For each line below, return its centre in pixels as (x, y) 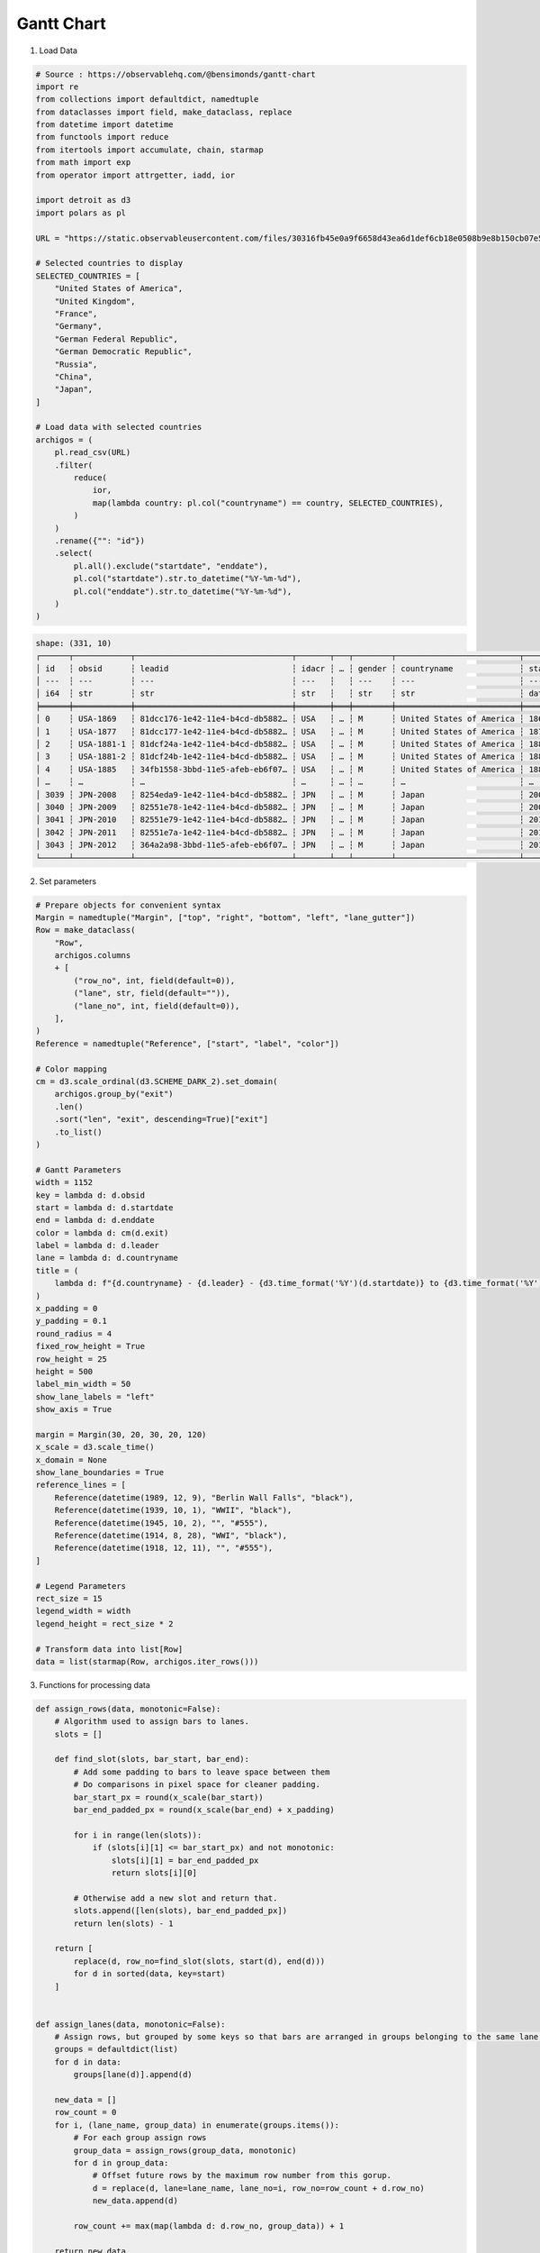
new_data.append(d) (135, 2201)
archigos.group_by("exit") (114, 1094)
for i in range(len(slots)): (138, 1835)
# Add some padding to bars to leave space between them (202, 1772)
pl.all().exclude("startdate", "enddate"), (171, 566)
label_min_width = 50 (83, 1384)
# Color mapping (72, 1069)
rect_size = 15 (69, 1598)
